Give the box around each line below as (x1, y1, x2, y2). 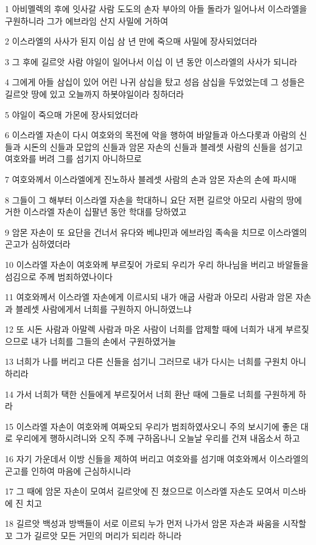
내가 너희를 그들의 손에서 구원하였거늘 (31, 334, 176, 347)
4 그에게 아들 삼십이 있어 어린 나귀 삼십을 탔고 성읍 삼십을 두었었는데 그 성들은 (5, 76, 305, 88)
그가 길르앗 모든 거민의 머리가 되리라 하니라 (15, 529, 182, 541)
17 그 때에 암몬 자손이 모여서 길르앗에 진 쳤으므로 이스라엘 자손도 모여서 (5, 485, 280, 498)
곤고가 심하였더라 (5, 237, 71, 250)
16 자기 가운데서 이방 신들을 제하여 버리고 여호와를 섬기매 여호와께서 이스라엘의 (5, 452, 309, 465)
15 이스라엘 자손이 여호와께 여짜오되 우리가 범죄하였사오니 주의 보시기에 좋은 (5, 420, 298, 432)
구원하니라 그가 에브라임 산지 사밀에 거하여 (5, 14, 169, 27)
